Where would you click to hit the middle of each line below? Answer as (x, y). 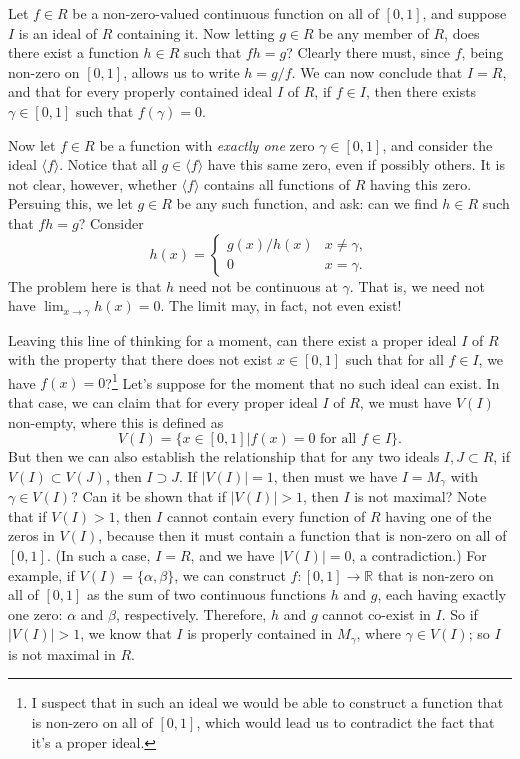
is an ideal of (58, 32)
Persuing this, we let (70, 203)
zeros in (31, 535)
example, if (41, 574)
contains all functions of (276, 183)
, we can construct (230, 574)
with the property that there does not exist (140, 359)
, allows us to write (181, 71)
